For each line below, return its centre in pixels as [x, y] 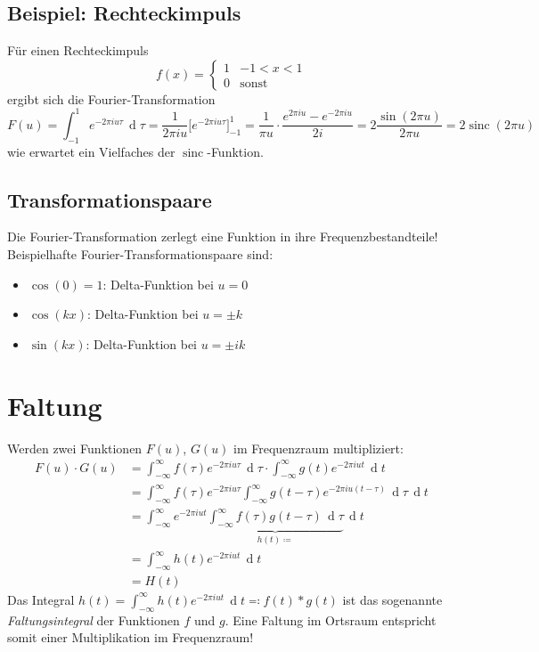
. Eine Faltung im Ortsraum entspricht [331, 619]
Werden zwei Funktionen [75, 448]
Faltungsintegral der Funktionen [94, 619]
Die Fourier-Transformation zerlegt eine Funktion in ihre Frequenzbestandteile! [223, 236]
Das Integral [41, 599]
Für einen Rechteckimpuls [78, 50]
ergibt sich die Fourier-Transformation [111, 98]
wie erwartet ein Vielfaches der [91, 151]
